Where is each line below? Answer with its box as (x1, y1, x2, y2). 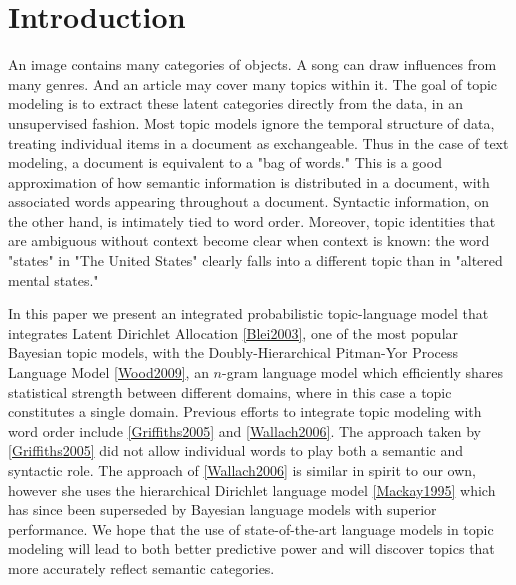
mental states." (8, 269, 99, 290)
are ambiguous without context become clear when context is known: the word (8, 230, 490, 251)
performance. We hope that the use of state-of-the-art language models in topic (8, 518, 494, 539)
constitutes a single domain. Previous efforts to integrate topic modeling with (8, 401, 482, 422)
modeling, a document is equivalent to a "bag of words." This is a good (8, 152, 442, 173)
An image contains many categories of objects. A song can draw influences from (8, 54, 497, 75)
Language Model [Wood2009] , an (8, 362, 209, 383)
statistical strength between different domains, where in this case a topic (8, 381, 452, 402)
